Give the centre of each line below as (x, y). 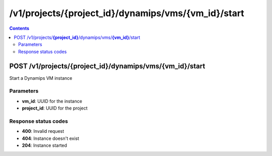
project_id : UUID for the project (55, 108)
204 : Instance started (45, 145)
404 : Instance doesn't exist (51, 138)
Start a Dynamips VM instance (41, 78)
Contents (19, 28)
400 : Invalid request (43, 131)
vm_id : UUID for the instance (52, 101)
